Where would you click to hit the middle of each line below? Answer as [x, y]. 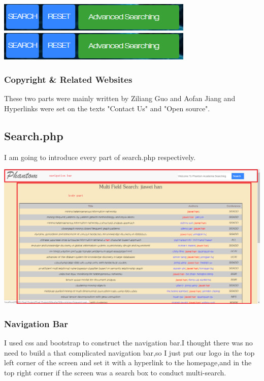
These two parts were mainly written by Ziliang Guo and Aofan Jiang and [120, 98]
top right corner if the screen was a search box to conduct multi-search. [115, 373]
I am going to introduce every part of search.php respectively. [100, 157]
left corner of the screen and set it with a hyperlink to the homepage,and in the [128, 362]
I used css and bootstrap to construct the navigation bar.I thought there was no [128, 343]
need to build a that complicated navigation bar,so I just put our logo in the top [129, 352]
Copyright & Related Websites [68, 79]
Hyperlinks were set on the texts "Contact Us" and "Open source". [107, 108]
